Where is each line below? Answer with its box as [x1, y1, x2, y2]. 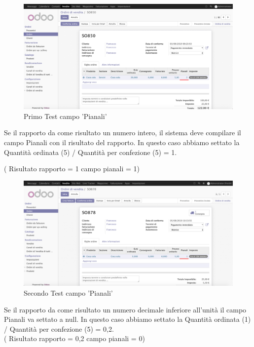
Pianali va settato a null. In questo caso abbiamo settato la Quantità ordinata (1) [4, 314, 251, 324]
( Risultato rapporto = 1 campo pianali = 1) [4, 163, 140, 174]
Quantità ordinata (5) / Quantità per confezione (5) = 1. [4, 147, 177, 157]
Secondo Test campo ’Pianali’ [24, 288, 113, 298]
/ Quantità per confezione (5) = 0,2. [4, 323, 114, 334]
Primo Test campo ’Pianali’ [24, 111, 107, 121]
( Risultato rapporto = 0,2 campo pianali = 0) [4, 333, 145, 344]
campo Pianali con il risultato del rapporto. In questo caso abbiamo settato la [4, 137, 240, 148]
